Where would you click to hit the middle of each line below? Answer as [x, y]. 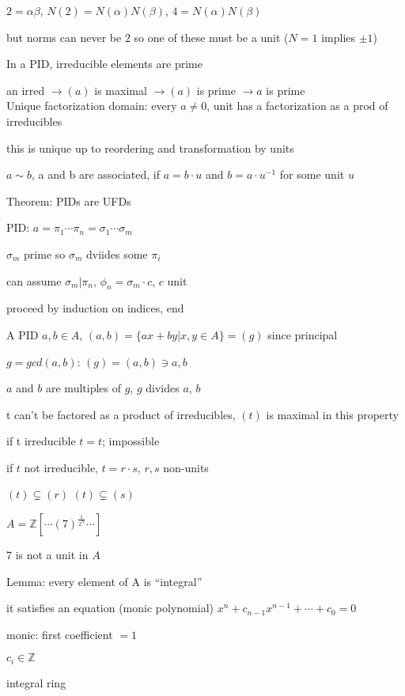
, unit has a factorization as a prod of [297, 106]
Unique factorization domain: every [92, 106]
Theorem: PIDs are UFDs [69, 200]
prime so [45, 253]
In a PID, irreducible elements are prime [104, 64]
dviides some [117, 253]
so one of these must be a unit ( [211, 37]
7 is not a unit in [47, 555]
